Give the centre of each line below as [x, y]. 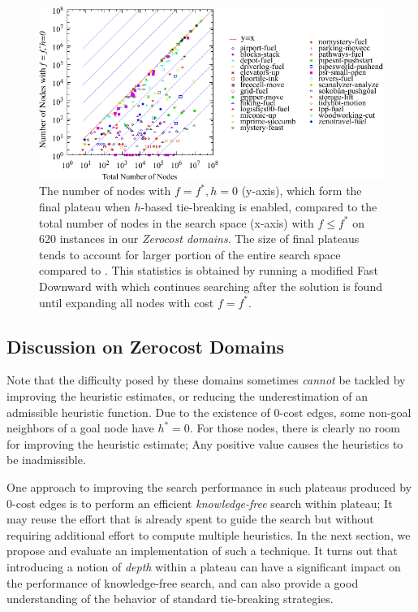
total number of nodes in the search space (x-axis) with [177, 222]
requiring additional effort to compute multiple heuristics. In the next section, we [209, 534]
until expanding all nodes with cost [127, 302]
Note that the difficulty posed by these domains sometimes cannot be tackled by [206, 380]
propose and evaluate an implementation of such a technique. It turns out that [202, 551]
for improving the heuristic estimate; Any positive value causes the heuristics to [205, 443]
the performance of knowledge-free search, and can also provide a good [183, 582]
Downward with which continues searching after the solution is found [211, 286]
